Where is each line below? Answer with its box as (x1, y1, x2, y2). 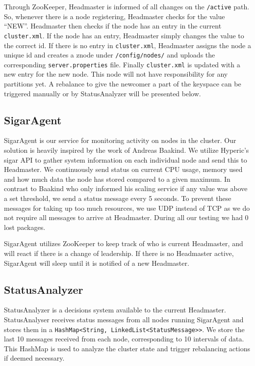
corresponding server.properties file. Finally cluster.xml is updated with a (4, 59, 240, 69)
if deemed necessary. (4, 353, 65, 363)
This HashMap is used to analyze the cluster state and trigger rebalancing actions (4, 343, 250, 353)
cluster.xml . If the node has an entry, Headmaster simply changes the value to (4, 30, 244, 40)
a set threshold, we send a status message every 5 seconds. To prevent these (4, 193, 231, 203)
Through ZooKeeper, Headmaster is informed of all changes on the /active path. (4, 1, 250, 11)
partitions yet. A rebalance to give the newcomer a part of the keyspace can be (4, 79, 241, 89)
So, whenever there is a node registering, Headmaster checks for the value (4, 11, 225, 21)
